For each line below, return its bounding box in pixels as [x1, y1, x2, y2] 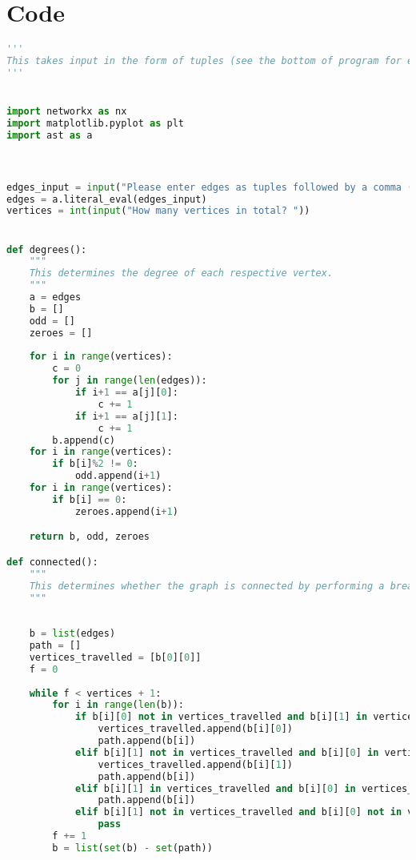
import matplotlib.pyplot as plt [6, 117, 184, 129]
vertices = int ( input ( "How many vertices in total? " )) [6, 205, 310, 217]
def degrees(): [6, 243, 87, 255]
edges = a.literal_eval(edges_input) [6, 193, 207, 205]
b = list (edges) [29, 628, 116, 640]
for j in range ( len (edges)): [52, 375, 207, 387]
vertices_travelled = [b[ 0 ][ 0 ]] [29, 651, 202, 663]
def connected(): [6, 556, 98, 568]
